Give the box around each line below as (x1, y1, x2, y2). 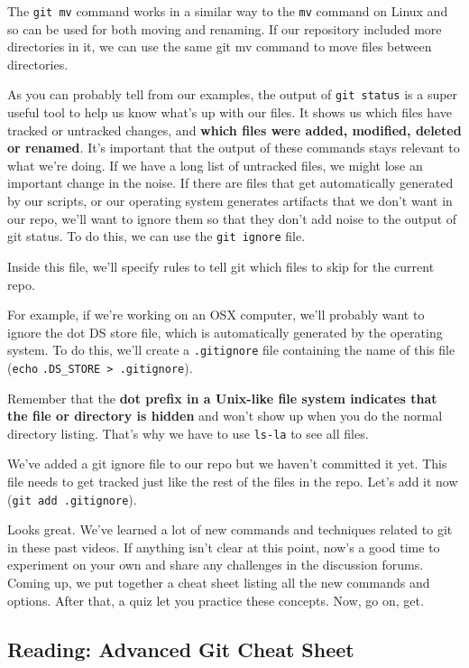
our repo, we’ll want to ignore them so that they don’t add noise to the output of (7, 209, 457, 227)
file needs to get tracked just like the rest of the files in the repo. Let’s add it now (7, 472, 458, 491)
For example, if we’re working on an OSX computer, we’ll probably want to (7, 305, 425, 324)
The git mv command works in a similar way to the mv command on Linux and (7, 2, 448, 20)
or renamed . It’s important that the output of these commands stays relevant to (7, 138, 460, 157)
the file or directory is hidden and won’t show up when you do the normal (7, 406, 443, 425)
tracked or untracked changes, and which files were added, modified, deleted (7, 120, 462, 139)
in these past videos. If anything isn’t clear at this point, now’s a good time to (7, 537, 440, 556)
